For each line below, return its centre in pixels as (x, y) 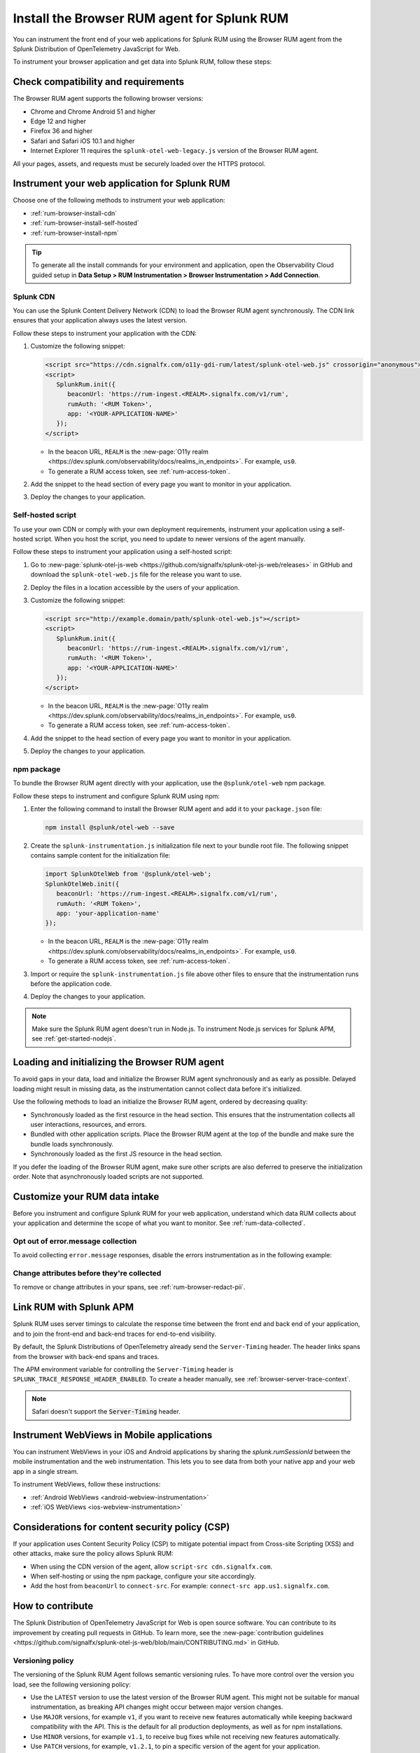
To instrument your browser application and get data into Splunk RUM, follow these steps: (142, 62)
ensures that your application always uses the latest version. (100, 320)
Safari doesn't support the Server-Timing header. (106, 1412)
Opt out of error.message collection (75, 1241)
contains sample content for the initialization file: (100, 855)
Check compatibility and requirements (99, 82)
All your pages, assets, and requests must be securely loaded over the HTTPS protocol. (139, 163)
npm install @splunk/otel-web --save (110, 828)
